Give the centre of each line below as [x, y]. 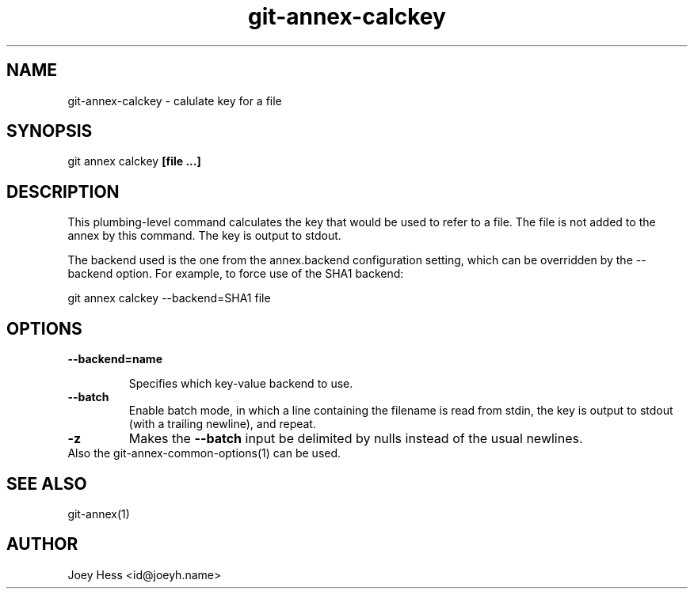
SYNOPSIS [50, 131]
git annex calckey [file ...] [134, 161]
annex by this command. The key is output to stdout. [204, 236]
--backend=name [115, 359]
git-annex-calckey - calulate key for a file [175, 100]
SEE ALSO [47, 483]
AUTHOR [42, 544]
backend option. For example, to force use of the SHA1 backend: [236, 274]
